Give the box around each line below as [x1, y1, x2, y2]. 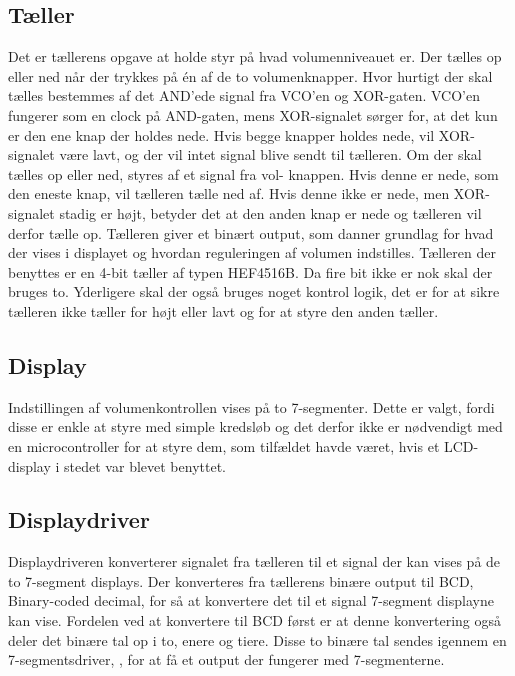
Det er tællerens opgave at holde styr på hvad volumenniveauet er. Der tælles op [8, 46, 502, 67]
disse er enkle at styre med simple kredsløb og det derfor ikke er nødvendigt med [8, 416, 503, 437]
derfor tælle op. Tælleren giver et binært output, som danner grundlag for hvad [8, 222, 494, 243]
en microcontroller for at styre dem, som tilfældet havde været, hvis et [8, 435, 440, 456]
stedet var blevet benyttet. [64, 455, 226, 476]
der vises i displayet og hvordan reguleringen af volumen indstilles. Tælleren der [8, 242, 496, 263]
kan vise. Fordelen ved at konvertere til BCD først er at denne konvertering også [8, 610, 502, 631]
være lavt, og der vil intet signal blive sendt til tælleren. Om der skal [59, 144, 482, 165]
